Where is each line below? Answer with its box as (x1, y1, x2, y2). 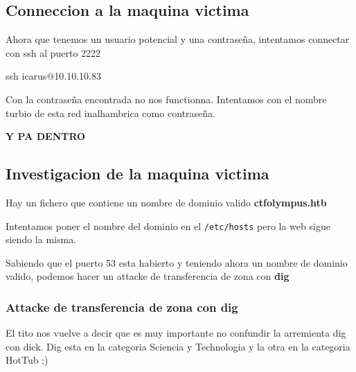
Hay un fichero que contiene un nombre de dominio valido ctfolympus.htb (6, 195, 327, 209)
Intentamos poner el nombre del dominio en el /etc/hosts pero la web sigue (6, 218, 330, 233)
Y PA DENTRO (6, 129, 86, 143)
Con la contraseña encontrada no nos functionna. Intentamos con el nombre (6, 91, 327, 106)
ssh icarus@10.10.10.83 (6, 69, 101, 83)
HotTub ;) (6, 353, 48, 367)
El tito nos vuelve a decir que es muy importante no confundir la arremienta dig (6, 326, 346, 340)
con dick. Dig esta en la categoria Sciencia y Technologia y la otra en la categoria (6, 339, 350, 353)
